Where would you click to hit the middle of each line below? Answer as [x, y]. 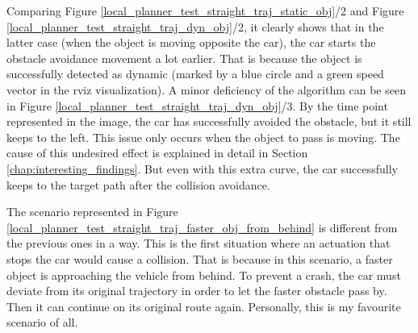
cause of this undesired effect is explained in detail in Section [157, 153]
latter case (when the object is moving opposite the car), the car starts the [191, 42]
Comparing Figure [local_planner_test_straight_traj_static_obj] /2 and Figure [205, 10]
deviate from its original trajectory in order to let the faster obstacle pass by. [197, 291]
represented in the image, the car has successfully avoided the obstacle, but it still [209, 121]
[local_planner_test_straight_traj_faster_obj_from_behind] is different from [202, 227]
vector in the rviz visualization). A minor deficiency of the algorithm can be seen [206, 89]
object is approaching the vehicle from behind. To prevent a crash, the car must [204, 275]
